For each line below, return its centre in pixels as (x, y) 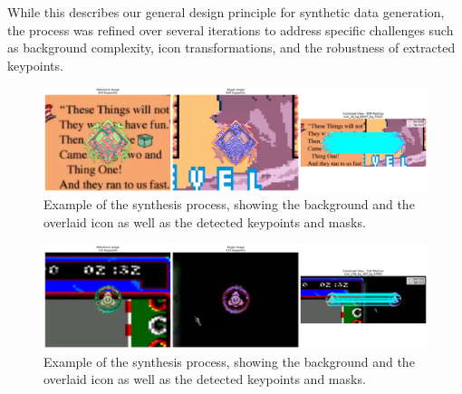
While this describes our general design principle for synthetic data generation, (226, 12)
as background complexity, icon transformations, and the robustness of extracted (231, 48)
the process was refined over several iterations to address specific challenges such (231, 29)
